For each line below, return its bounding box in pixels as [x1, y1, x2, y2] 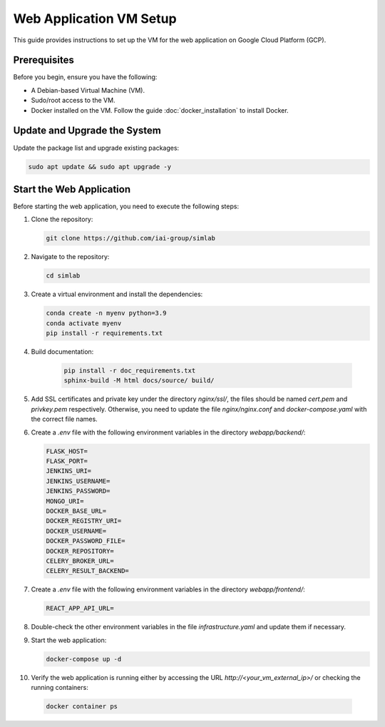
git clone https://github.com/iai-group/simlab [46, 234, 215, 243]
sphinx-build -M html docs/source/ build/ [63, 377, 215, 385]
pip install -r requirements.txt [46, 329, 163, 337]
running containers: [31, 683, 88, 691]
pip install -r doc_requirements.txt [63, 367, 196, 375]
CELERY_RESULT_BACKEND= [46, 567, 130, 575]
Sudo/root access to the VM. [31, 96, 115, 105]
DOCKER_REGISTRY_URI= [46, 517, 122, 525]
